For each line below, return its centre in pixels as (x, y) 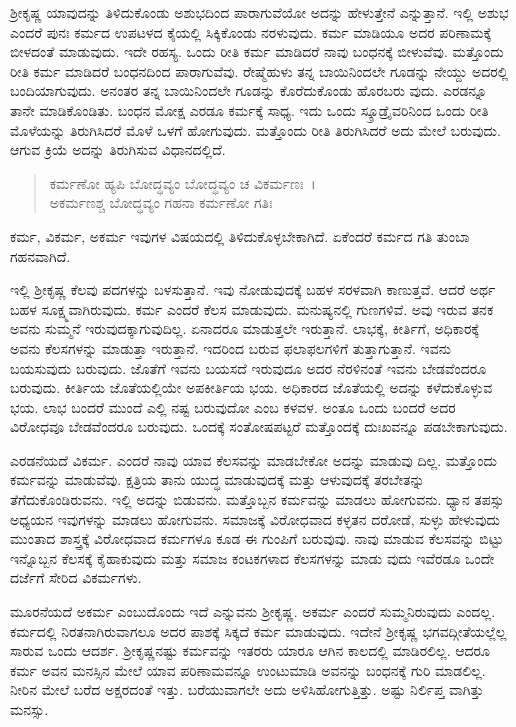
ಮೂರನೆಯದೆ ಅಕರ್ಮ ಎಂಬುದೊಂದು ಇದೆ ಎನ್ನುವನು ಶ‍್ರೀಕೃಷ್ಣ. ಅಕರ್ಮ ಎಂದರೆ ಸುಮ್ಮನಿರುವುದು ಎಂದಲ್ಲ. (253, 611)
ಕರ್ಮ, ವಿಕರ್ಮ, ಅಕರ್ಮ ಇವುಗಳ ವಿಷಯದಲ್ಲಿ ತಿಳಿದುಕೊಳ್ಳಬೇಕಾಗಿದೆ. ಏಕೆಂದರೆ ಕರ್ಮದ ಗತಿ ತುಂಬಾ (240, 235)
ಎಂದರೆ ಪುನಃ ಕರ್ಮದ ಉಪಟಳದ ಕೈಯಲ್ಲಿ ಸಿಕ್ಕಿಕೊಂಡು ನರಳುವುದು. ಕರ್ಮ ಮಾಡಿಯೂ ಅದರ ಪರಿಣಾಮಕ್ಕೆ (251, 31)
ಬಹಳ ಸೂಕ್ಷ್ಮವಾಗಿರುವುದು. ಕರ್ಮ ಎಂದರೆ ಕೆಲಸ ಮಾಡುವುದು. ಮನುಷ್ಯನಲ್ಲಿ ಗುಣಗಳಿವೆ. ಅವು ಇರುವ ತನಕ (252, 308)
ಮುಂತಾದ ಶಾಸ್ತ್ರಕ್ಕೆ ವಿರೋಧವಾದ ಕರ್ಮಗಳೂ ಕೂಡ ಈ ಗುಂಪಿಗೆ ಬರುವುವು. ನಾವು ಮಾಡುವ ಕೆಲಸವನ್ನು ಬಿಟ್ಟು (257, 538)
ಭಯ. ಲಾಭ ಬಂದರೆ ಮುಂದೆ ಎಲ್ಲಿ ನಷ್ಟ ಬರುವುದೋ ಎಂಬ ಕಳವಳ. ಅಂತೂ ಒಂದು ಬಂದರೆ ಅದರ (233, 406)
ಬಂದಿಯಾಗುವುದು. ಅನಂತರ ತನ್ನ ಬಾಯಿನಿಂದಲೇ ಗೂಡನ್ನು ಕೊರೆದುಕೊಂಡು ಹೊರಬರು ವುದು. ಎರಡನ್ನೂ (248, 90)
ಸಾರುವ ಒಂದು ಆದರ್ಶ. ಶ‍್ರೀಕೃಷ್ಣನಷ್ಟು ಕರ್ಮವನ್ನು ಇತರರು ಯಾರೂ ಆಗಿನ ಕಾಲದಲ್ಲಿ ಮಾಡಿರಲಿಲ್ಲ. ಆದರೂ (250, 650)
